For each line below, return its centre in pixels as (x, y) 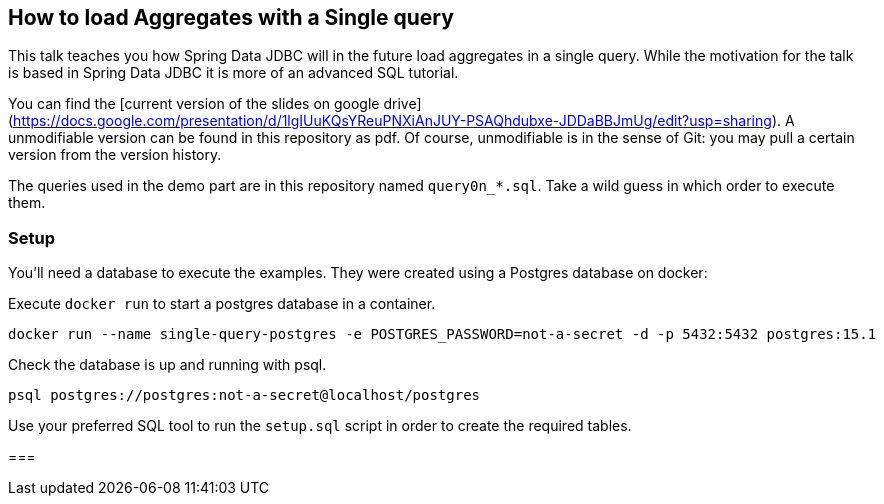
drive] (402, 104)
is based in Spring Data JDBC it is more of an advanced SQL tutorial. (233, 73)
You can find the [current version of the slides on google (194, 104)
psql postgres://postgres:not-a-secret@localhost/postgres (244, 395)
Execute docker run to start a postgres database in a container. (222, 304)
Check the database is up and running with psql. (167, 365)
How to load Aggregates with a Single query (231, 17)
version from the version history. (115, 155)
